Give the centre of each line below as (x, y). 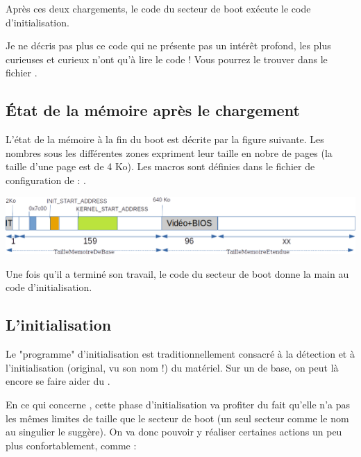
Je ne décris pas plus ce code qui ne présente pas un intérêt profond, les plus (168, 45)
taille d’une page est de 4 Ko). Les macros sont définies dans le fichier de (160, 166)
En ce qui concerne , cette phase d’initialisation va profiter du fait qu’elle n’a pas (178, 404)
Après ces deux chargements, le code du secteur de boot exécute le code (158, 8)
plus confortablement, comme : (71, 445)
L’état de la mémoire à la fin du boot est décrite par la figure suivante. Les (165, 139)
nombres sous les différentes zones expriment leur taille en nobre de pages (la (169, 152)
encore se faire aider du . (58, 381)
